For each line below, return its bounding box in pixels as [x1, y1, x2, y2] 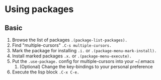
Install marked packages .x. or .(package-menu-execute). [12, 53, 132, 59]
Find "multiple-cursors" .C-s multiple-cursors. [12, 42, 112, 48]
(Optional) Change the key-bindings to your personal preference [19, 64, 153, 69]
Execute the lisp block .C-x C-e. [12, 69, 79, 75]
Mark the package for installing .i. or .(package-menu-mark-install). [12, 48, 157, 53]
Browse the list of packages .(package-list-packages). [12, 37, 128, 43]
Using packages [5, 4, 74, 15]
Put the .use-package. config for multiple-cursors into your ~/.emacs [12, 58, 154, 64]
